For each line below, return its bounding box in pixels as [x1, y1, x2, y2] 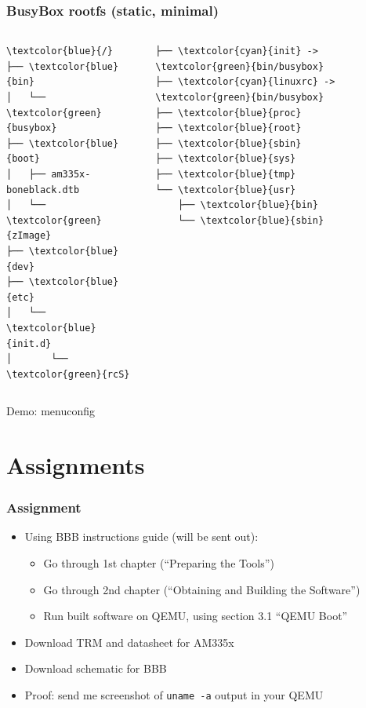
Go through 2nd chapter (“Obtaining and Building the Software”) [43, 581, 361, 597]
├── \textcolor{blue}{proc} [155, 107, 302, 119]
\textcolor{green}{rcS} [6, 368, 130, 380]
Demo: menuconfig [6, 403, 95, 419]
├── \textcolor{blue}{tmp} [155, 168, 296, 180]
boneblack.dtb [6, 184, 80, 195]
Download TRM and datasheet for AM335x [24, 633, 234, 650]
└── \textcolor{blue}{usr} [155, 184, 296, 195]
